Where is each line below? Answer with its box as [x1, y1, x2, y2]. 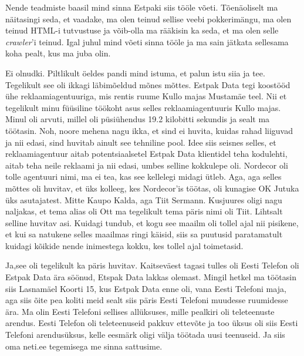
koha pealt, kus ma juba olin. [5, 47, 111, 59]
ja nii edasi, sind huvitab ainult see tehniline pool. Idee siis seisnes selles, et [5, 136, 276, 148]
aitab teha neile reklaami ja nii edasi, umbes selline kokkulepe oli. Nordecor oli [5, 159, 288, 171]
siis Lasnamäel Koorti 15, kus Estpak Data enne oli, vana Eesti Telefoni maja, [5, 282, 286, 294]
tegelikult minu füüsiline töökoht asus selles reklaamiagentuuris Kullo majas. [5, 101, 281, 113]
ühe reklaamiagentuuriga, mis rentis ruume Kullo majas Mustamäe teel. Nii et [5, 90, 287, 102]
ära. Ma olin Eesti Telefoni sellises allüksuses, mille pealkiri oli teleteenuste [5, 305, 275, 317]
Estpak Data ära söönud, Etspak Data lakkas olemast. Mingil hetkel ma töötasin [5, 271, 296, 283]
